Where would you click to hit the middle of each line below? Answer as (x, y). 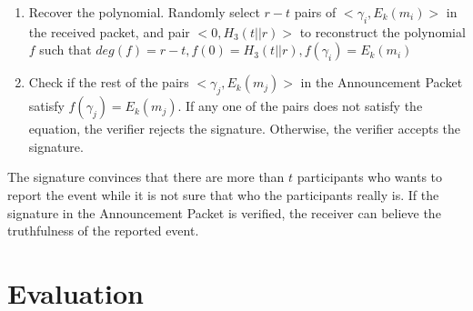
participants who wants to (370, 177)
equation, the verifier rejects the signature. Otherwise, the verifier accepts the (245, 129)
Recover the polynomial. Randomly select (144, 12)
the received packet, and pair (109, 31)
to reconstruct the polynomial (382, 31)
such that (65, 50)
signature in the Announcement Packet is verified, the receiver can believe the (224, 212)
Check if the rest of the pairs (109, 82)
